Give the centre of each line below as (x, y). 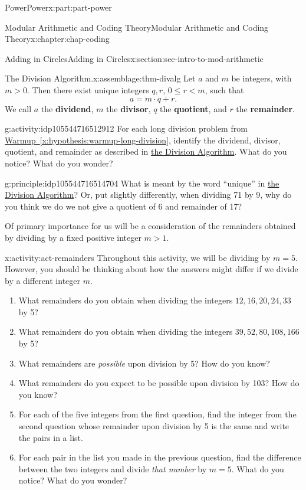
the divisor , (129, 108)
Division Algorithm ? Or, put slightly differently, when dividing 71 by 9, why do (148, 195)
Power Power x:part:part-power (58, 7)
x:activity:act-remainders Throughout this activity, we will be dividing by (138, 257)
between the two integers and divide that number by (113, 468)
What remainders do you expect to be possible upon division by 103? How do (159, 383)
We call (18, 108)
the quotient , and (193, 108)
